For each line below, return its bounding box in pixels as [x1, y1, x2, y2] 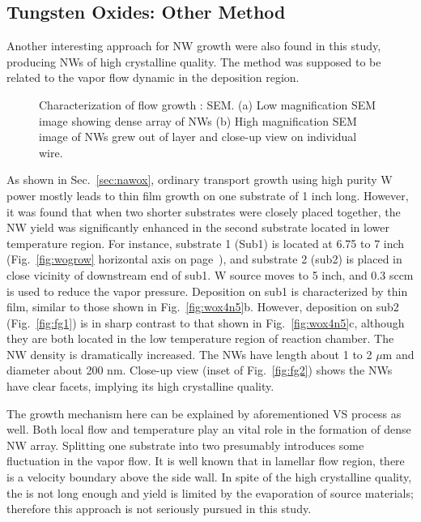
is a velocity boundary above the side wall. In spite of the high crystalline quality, [6, 469, 412, 486]
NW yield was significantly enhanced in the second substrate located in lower [6, 219, 389, 236]
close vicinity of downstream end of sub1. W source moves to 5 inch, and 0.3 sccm [6, 266, 414, 283]
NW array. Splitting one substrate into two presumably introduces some [6, 436, 364, 453]
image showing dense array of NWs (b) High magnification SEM [39, 112, 357, 129]
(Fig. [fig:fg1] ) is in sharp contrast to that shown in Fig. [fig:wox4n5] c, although [6, 314, 405, 331]
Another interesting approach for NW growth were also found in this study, [6, 37, 381, 54]
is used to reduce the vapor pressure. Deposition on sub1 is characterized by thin [6, 282, 408, 299]
